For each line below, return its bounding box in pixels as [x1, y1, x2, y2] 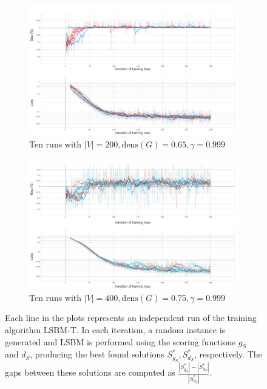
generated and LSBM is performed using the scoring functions [5, 335, 236, 348]
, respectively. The [194, 348, 262, 360]
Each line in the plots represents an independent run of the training [5, 311, 257, 324]
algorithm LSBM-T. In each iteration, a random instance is [5, 323, 226, 336]
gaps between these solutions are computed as [5, 366, 175, 379]
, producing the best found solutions [30, 348, 164, 360]
